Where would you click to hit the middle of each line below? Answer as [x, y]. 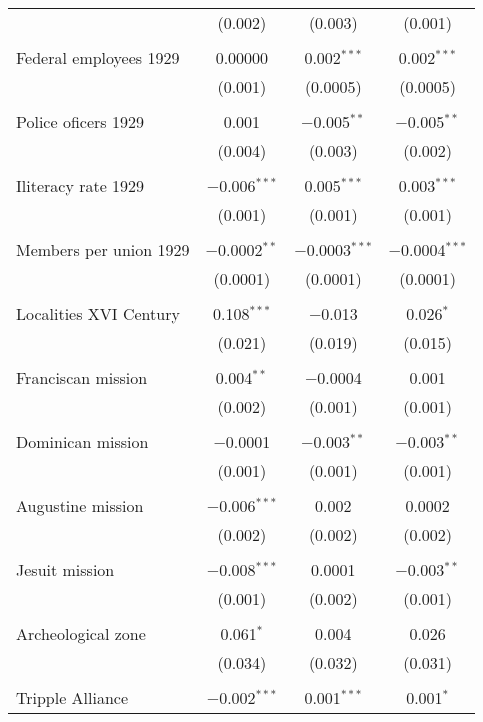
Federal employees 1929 [98, 57]
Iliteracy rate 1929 [80, 185]
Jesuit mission [65, 569]
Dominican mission [82, 441]
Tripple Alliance [72, 697]
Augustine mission [80, 505]
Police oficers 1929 [80, 121]
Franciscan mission [82, 377]
